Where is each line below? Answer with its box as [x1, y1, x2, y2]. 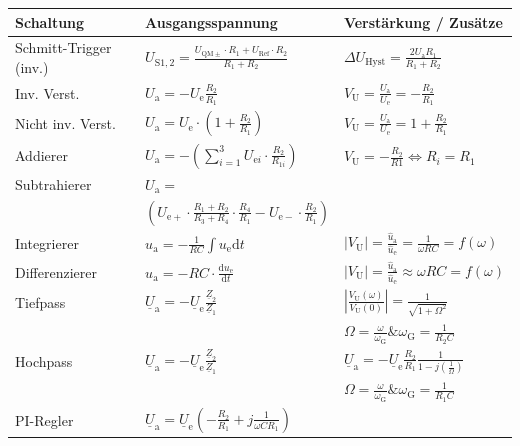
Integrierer [15, 232, 79, 253]
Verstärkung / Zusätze [343, 11, 503, 32]
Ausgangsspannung [145, 11, 278, 32]
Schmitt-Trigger [15, 37, 112, 58]
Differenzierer [15, 261, 97, 282]
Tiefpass [15, 292, 66, 313]
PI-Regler [15, 409, 74, 430]
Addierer [15, 145, 68, 166]
